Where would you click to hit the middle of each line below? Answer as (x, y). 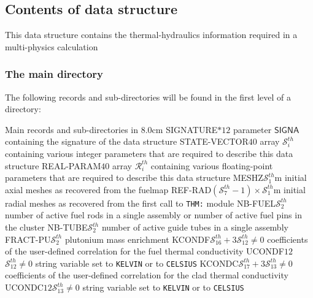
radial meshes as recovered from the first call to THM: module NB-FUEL (140, 203)
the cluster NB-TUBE (46, 227)
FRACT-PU (28, 239)
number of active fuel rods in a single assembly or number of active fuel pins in (153, 215)
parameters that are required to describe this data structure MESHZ (134, 178)
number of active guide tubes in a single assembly (195, 227)
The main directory (54, 74)
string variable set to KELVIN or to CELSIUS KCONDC (137, 263)
